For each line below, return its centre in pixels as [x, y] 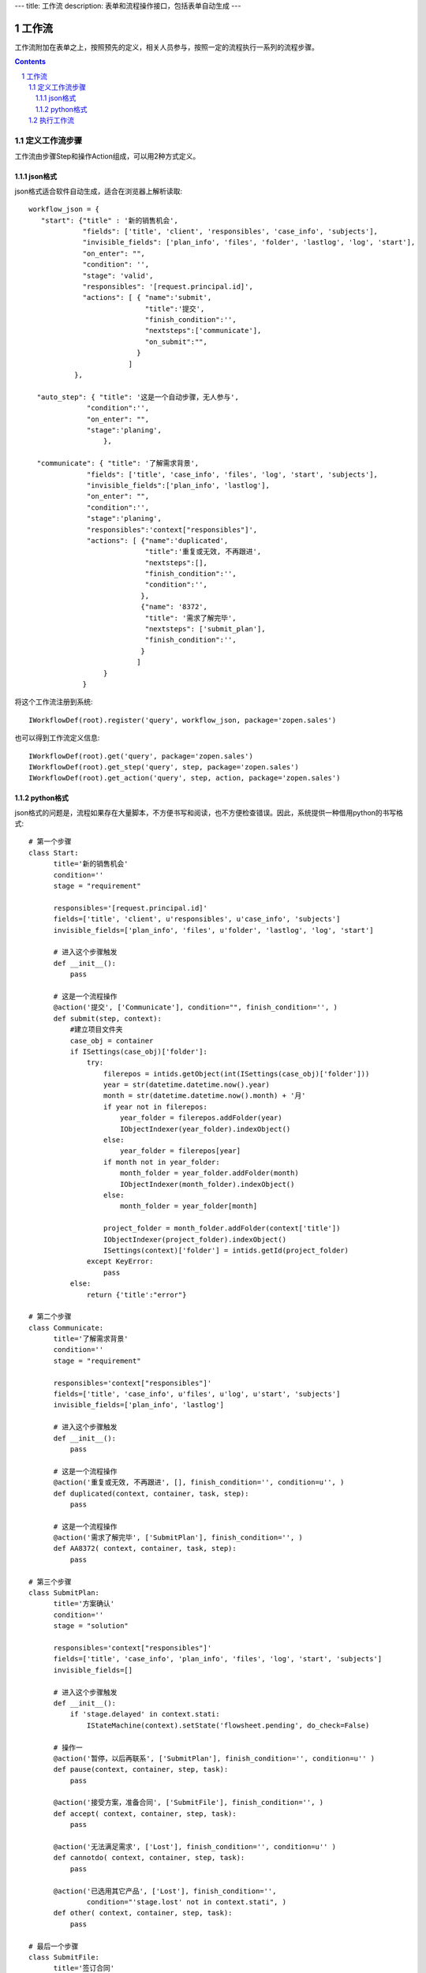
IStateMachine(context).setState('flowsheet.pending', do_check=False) [228, 1725]
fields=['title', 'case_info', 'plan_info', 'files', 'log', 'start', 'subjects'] [218, 1659]
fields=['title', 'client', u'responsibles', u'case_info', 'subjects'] [197, 919]
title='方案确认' [84, 1604]
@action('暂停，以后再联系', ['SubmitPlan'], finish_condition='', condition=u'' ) [214, 1758]
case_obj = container [112, 1041]
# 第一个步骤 [50, 842]
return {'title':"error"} [137, 1295]
